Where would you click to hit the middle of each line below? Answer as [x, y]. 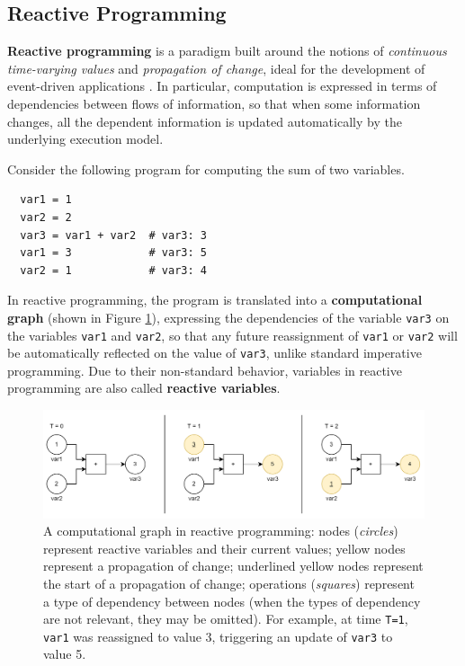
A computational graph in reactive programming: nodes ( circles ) [221, 531]
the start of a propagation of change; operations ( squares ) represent [229, 583]
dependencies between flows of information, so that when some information [214, 103]
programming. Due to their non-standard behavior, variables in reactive [205, 370]
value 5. [65, 654]
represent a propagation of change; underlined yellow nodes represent [233, 566]
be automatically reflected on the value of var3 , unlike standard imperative [215, 353]
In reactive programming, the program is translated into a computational [215, 300]
